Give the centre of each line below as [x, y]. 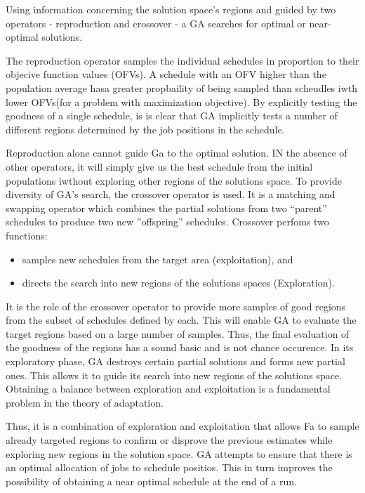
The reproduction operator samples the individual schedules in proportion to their [182, 60]
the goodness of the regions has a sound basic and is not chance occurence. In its [180, 347]
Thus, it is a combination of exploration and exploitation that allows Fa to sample [182, 426]
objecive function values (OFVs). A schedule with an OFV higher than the [166, 74]
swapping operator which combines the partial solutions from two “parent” [166, 208]
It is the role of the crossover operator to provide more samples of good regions [176, 306]
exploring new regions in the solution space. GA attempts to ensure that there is [179, 453]
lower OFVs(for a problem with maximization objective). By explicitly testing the [181, 101]
